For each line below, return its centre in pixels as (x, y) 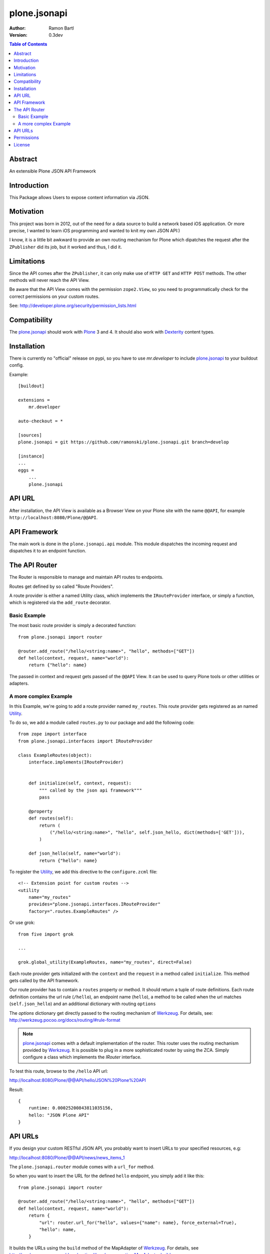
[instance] (31, 456)
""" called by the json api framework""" (91, 790)
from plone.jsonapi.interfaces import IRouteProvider (85, 741)
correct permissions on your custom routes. (54, 296)
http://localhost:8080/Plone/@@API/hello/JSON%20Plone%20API (77, 1080)
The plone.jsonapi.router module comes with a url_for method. (82, 1167)
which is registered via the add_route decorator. (60, 602)
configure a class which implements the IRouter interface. (82, 1057)
